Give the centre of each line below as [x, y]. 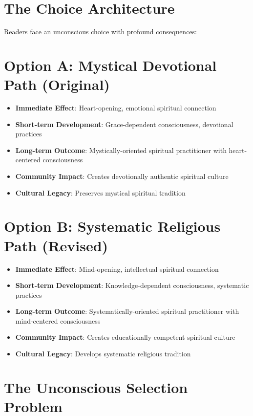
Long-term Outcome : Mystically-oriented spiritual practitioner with [121, 150]
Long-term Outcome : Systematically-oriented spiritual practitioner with [127, 311]
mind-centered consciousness [58, 320]
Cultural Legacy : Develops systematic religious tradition [103, 354]
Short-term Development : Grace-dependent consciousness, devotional [124, 124]
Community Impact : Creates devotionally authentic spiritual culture [122, 176]
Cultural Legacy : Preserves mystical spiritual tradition [100, 192]
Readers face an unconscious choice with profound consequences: [100, 32]
